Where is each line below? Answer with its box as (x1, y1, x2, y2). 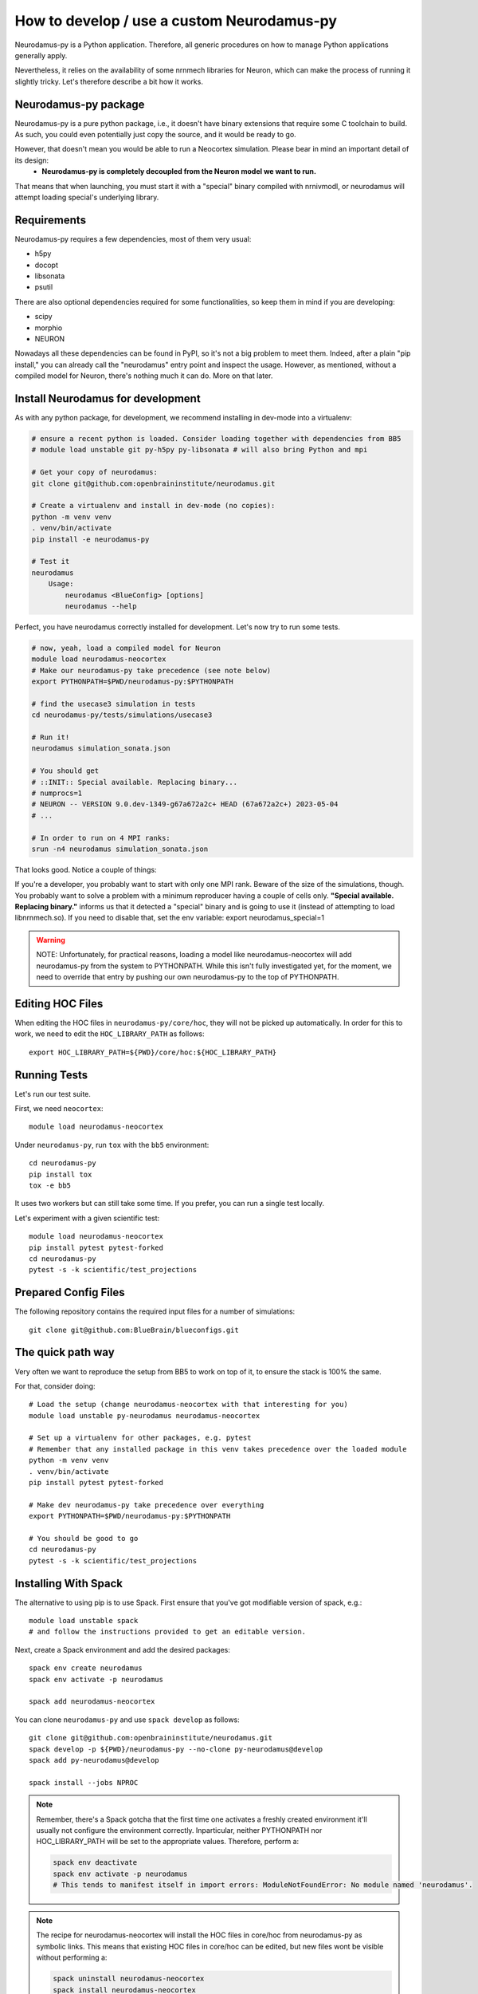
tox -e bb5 (29, 1180, 72, 1190)
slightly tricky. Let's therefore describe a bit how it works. (14, 77, 203, 86)
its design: (14, 156, 49, 165)
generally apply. (14, 50, 68, 60)
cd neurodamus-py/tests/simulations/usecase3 (31, 711, 213, 719)
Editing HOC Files (14, 997, 104, 1011)
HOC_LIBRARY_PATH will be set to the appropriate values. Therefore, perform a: (36, 1837, 300, 1846)
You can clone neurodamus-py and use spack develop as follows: (14, 1715, 241, 1724)
